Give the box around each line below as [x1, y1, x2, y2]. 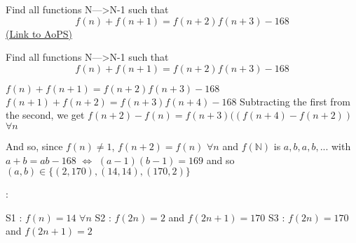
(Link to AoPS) [6, 26, 72, 40]
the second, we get [6, 108, 85, 122]
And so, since [6, 138, 63, 153]
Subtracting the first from [240, 94, 350, 108]
